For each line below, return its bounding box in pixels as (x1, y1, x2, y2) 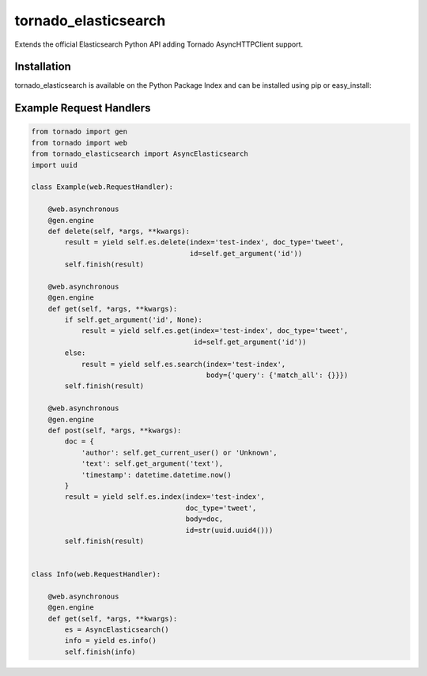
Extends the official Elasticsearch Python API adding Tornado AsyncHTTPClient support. (14, 40, 304, 49)
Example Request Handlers (14, 101, 151, 115)
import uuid (31, 161, 78, 169)
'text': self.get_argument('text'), (81, 459, 224, 468)
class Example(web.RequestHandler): (31, 183, 174, 191)
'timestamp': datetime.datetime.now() (81, 470, 232, 479)
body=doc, (185, 515, 224, 523)
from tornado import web (31, 138, 128, 147)
